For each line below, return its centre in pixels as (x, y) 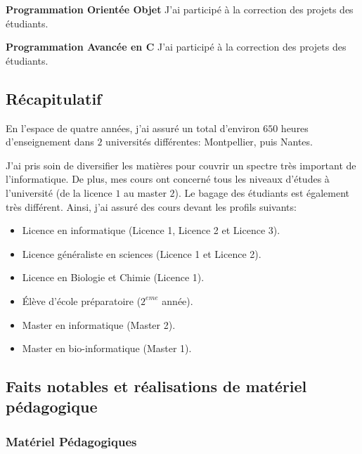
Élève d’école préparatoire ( (82, 300)
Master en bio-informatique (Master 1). (107, 348)
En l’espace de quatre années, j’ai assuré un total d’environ (133, 128)
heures (295, 128)
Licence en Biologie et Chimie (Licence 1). (113, 277)
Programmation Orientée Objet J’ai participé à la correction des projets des (180, 9)
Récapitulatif (54, 98)
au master (145, 192)
